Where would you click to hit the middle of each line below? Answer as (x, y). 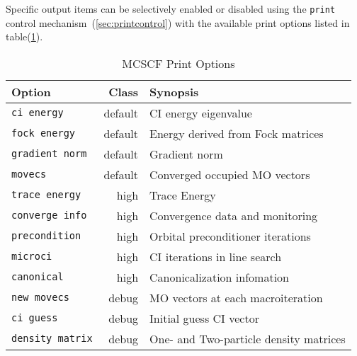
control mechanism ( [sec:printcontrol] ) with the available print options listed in (178, 22)
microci (32, 257)
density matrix (52, 339)
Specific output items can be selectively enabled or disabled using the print (171, 8)
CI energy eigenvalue (201, 113)
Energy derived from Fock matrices (237, 133)
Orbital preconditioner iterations (230, 236)
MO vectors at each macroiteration (236, 297)
